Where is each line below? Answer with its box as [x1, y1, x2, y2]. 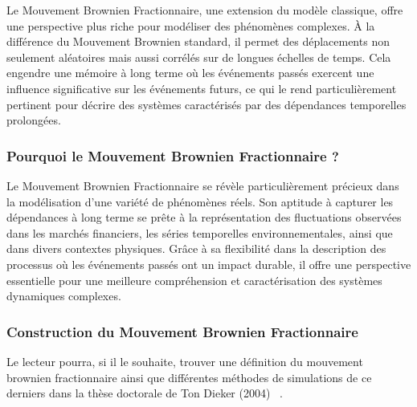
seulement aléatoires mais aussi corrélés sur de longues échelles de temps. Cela [6, 48, 391, 65]
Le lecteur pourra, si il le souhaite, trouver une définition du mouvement [6, 352, 363, 369]
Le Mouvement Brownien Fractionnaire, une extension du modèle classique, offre [6, 2, 403, 18]
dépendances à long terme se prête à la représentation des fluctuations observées [6, 209, 402, 226]
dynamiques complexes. [6, 287, 121, 304]
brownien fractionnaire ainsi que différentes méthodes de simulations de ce [6, 368, 372, 385]
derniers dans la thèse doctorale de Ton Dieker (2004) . [6, 385, 283, 401]
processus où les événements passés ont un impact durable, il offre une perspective [6, 255, 411, 272]
